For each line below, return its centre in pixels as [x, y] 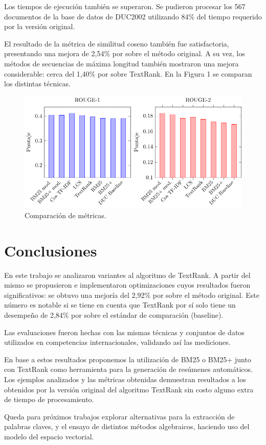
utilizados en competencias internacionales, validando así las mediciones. [117, 342]
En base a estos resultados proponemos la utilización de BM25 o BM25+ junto [128, 359]
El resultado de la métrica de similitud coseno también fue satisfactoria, [117, 43]
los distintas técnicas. [37, 84]
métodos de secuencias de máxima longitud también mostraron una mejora [121, 63]
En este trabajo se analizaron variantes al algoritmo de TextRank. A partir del [127, 275]
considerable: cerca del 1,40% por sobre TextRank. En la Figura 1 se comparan [128, 73]
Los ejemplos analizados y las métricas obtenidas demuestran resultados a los [125, 379]
